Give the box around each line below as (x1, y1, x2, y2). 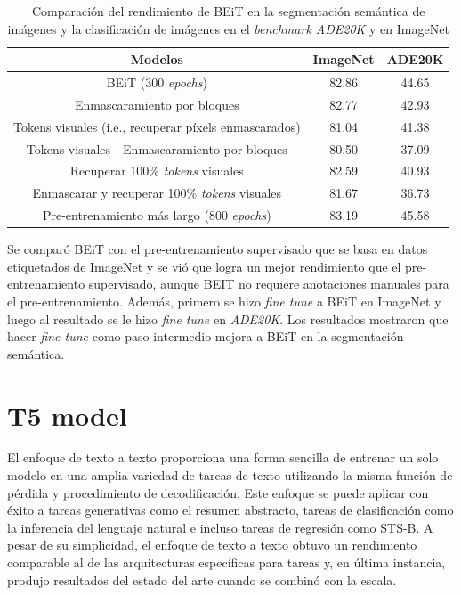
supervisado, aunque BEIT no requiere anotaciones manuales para (88, 274, 449, 293)
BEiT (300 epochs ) (106, 73, 207, 92)
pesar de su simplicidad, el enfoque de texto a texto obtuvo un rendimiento (7, 535, 417, 554)
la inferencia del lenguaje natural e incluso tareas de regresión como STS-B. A (7, 518, 433, 536)
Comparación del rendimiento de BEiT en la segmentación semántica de (31, 2, 425, 20)
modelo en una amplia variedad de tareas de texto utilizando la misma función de (7, 466, 453, 485)
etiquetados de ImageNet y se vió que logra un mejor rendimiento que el (7, 257, 401, 275)
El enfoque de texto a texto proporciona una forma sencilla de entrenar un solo (7, 448, 439, 467)
